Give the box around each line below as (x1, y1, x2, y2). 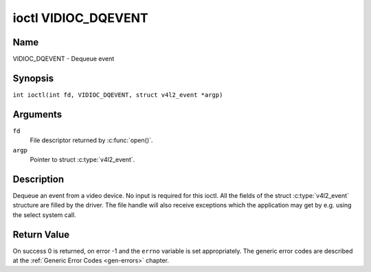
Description (12, 173, 65, 185)
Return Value (12, 229, 70, 240)
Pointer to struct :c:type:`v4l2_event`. (30, 155, 135, 164)
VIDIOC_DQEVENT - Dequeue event (12, 55, 115, 63)
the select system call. (12, 210, 76, 219)
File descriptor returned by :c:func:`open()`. (30, 136, 153, 144)
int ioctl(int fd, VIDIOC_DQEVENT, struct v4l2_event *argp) (12, 91, 223, 99)
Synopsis (12, 72, 54, 84)
